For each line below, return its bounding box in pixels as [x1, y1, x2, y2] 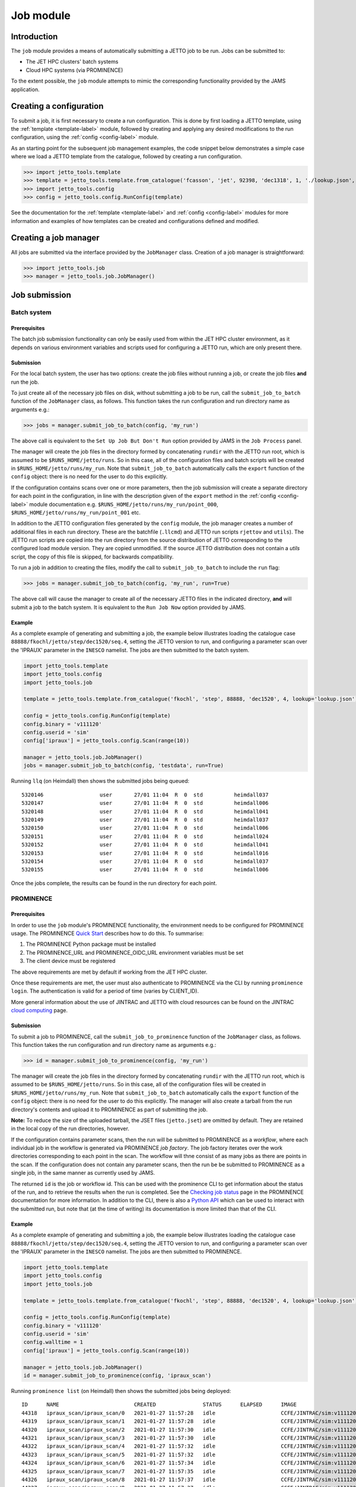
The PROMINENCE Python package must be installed [26, 940, 157, 948]
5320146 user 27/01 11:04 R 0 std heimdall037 [21, 791, 269, 798]
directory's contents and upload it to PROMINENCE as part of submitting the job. [11, 1106, 208, 1113]
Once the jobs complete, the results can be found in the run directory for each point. [11, 879, 217, 886]
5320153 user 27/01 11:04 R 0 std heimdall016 [21, 849, 269, 857]
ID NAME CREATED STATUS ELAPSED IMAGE [21, 1401, 297, 1408]
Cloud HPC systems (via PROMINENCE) [26, 66, 123, 74]
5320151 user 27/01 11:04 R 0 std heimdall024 [21, 833, 269, 840]
